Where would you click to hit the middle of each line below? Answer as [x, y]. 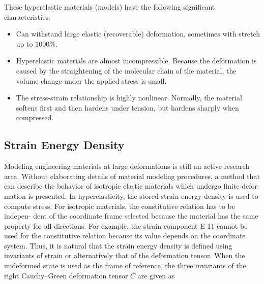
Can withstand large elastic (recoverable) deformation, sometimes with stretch [138, 34]
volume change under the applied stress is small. [91, 80]
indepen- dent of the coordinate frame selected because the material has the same [131, 216]
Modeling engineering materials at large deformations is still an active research [127, 166]
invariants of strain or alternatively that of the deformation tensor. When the [125, 255]
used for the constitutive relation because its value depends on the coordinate [125, 236]
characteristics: [27, 16]
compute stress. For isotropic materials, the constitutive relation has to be [120, 206]
